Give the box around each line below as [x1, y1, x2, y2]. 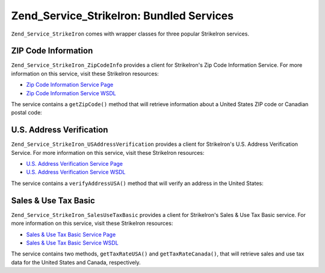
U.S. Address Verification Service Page [26, 160, 123, 168]
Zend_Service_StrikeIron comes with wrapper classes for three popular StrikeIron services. [11, 30, 250, 37]
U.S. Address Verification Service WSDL [26, 169, 126, 176]
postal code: [11, 109, 42, 116]
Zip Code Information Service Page [26, 81, 114, 89]
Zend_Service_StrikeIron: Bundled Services [11, 9, 234, 22]
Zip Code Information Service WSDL [26, 89, 117, 96]
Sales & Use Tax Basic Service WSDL [26, 239, 119, 246]
